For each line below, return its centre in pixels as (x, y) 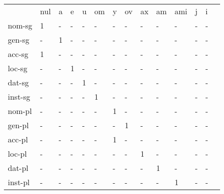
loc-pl (17, 153)
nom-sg (20, 25)
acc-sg (18, 54)
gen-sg (19, 40)
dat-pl (18, 168)
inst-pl (19, 182)
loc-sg (18, 68)
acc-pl (18, 139)
